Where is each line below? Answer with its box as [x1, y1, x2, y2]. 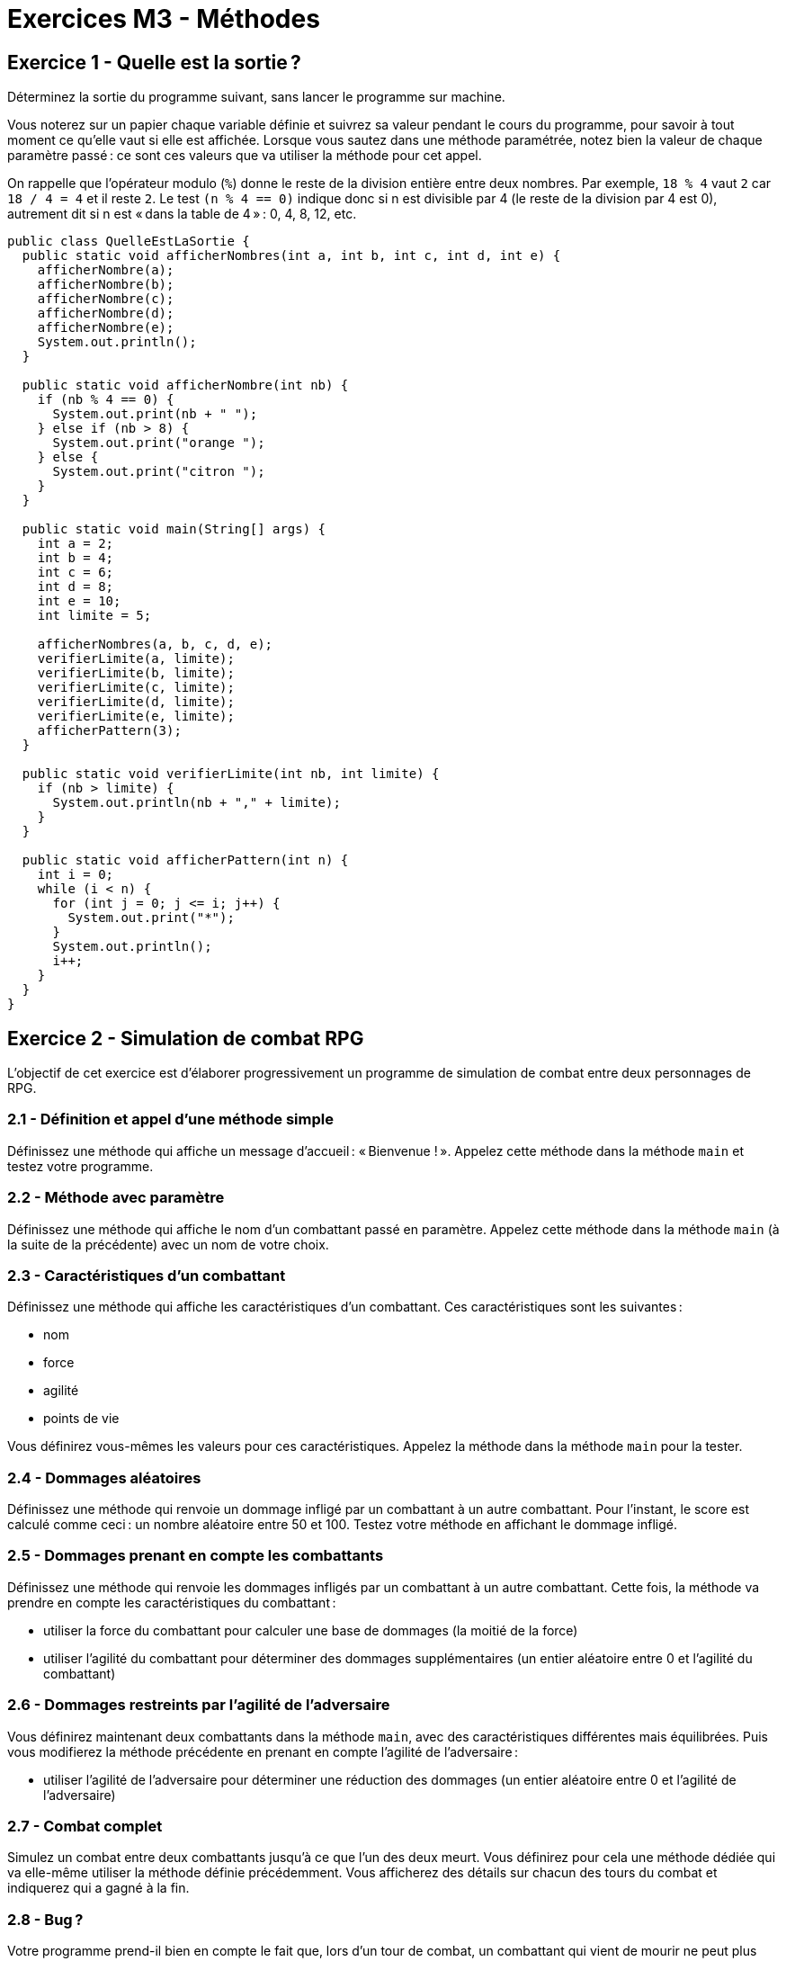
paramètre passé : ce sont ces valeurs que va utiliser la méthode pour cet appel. [7, 148, 482, 164]
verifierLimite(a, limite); [37, 651, 235, 667]
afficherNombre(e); [37, 320, 174, 336]
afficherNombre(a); [37, 263, 174, 278]
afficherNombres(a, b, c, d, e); [37, 637, 273, 652]
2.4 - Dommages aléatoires [7, 1468, 201, 1487]
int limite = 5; [37, 608, 152, 623]
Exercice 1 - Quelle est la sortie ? [7, 50, 301, 74]
